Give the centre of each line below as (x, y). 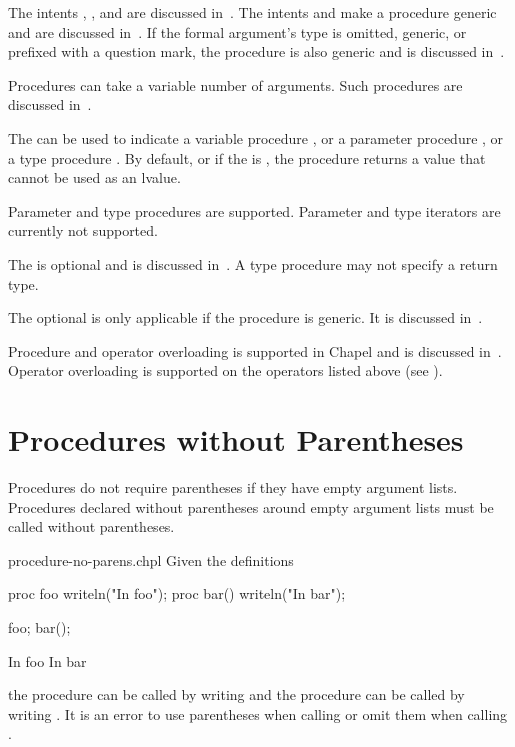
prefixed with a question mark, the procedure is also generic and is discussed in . (256, 51)
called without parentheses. (91, 526)
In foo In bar (47, 660)
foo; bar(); (39, 627)
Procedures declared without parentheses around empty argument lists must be (251, 506)
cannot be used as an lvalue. (94, 177)
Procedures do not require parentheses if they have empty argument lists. (233, 487)
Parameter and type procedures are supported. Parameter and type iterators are (254, 210)
